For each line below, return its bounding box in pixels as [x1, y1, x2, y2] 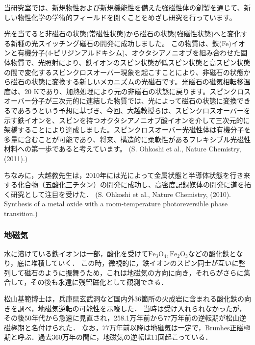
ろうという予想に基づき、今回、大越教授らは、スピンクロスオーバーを [24, 105, 251, 115]
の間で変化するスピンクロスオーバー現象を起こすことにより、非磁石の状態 [4, 67, 244, 77]
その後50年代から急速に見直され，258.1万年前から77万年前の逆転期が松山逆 [4, 313, 246, 323]
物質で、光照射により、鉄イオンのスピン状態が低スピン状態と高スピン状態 [10, 57, 251, 67]
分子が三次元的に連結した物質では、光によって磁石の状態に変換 [31, 96, 237, 106]
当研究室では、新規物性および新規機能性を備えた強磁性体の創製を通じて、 [4, 2, 244, 12]
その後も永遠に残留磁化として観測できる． [30, 277, 168, 287]
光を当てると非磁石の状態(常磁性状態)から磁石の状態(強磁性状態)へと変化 [4, 28, 241, 39]
